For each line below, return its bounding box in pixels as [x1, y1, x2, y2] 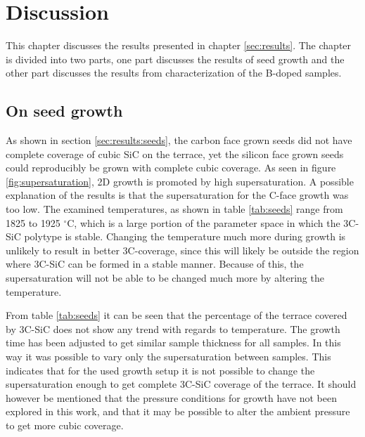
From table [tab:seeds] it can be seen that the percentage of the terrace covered [6, 308, 347, 322]
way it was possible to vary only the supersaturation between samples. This [6, 349, 331, 364]
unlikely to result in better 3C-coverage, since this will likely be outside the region [6, 242, 359, 257]
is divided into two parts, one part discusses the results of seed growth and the [6, 51, 345, 66]
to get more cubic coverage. [6, 417, 124, 432]
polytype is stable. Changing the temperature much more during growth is [24, 229, 346, 244]
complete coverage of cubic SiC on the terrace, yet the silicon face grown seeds [6, 146, 344, 161]
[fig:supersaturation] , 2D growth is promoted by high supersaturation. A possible [6, 174, 354, 188]
